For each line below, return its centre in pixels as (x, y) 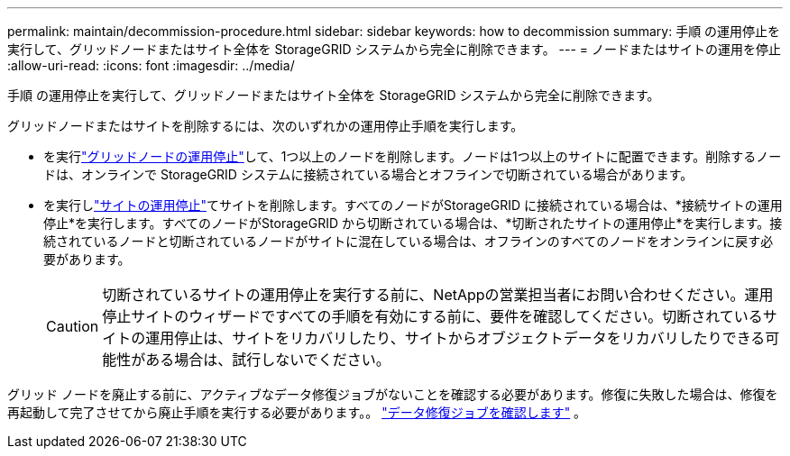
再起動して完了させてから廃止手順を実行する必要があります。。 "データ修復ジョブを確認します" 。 (297, 412)
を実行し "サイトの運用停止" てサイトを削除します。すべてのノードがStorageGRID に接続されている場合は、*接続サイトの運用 (413, 205)
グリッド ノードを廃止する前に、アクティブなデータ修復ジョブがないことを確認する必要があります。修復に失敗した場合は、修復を (393, 394)
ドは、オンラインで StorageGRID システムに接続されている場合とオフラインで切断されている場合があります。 (368, 174)
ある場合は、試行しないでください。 (268, 360)
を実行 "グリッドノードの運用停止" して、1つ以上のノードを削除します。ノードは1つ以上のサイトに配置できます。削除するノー (413, 156)
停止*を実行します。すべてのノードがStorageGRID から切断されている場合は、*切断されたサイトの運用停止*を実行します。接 (413, 223)
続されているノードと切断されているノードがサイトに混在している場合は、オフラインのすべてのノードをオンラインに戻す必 (409, 241)
